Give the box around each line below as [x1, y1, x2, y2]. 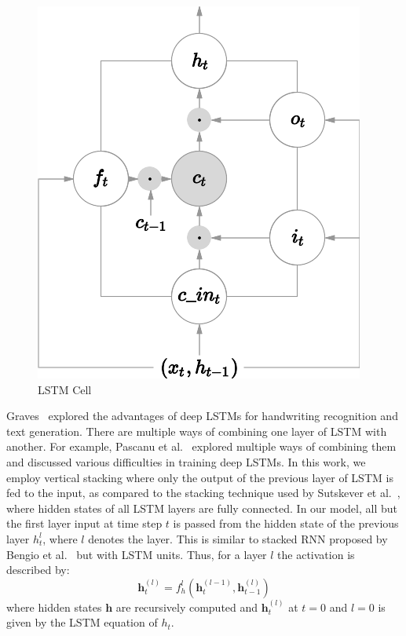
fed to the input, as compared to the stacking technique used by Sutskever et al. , [6, 484, 401, 501]
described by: [6, 561, 70, 578]
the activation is [277, 546, 355, 562]
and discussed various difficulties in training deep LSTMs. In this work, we [6, 453, 366, 470]
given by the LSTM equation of [6, 614, 158, 631]
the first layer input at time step [6, 515, 163, 532]
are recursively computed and [115, 598, 258, 615]
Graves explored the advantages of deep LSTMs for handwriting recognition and [6, 408, 398, 424]
